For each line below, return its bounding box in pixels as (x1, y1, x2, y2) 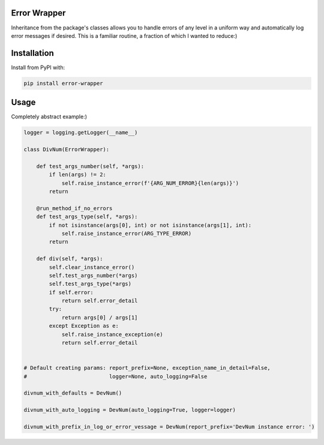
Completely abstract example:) (11, 113, 87, 120)
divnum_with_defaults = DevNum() (23, 390, 122, 396)
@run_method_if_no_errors (36, 205, 113, 211)
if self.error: (49, 289, 94, 295)
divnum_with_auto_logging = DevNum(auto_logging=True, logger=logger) (23, 407, 236, 414)
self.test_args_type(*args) (49, 280, 132, 288)
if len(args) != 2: (49, 171, 106, 178)
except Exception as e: (49, 322, 119, 330)
